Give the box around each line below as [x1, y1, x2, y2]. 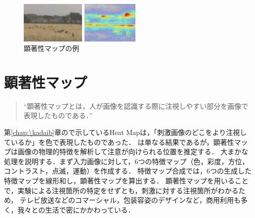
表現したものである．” [23, 110, 93, 121]
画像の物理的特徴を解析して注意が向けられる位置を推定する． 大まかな [17, 146, 249, 157]
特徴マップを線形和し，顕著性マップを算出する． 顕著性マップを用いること [4, 175, 249, 186]
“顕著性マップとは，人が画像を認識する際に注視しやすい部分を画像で [23, 100, 249, 111]
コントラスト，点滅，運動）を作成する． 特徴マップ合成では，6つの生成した [4, 166, 252, 176]
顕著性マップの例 [24, 43, 79, 53]
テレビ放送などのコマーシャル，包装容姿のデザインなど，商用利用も [19, 195, 241, 205]
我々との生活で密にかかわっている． [17, 204, 135, 215]
